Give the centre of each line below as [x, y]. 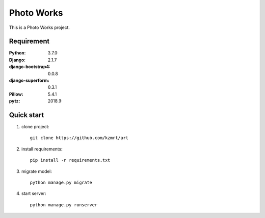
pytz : [15, 101]
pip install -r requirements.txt [70, 160]
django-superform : [29, 80]
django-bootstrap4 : [30, 67]
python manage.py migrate [61, 183]
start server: [34, 194]
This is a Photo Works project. [40, 27]
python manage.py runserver [64, 205]
